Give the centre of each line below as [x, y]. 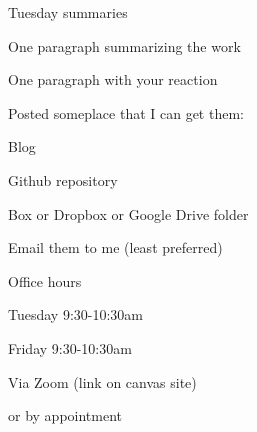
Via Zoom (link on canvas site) [102, 381]
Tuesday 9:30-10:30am [76, 314]
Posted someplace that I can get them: [126, 112]
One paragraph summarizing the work [124, 45]
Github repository [63, 179]
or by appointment [65, 415]
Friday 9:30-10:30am [70, 347]
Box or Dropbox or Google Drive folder [128, 213]
